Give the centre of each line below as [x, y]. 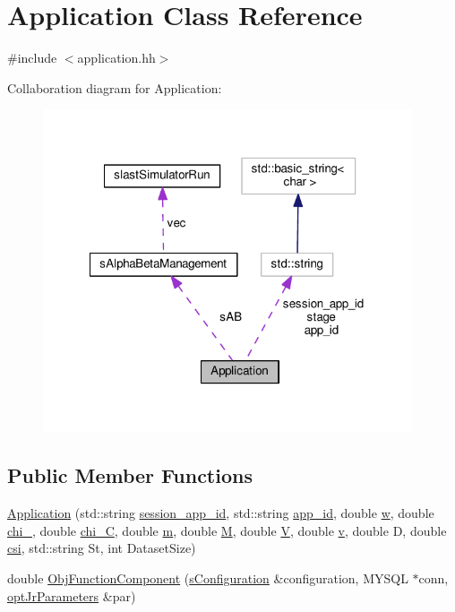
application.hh [116, 58]
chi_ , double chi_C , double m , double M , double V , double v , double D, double [227, 530]
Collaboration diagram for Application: [115, 87]
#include [32, 58]
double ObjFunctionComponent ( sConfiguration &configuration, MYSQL [208, 578]
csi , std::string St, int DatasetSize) [102, 548]
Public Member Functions [130, 475]
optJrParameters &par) [72, 595]
